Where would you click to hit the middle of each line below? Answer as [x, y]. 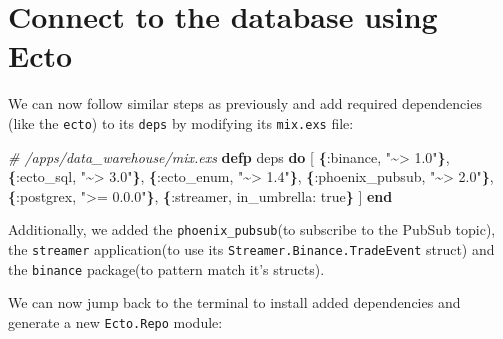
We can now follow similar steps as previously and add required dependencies [245, 103]
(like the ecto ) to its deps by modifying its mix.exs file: [181, 122]
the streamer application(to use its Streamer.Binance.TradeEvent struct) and [251, 249]
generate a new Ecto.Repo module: [115, 321]
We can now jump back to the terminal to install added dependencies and [234, 302]
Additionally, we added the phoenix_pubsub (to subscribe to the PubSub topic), [252, 229]
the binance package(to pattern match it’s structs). [166, 268]
